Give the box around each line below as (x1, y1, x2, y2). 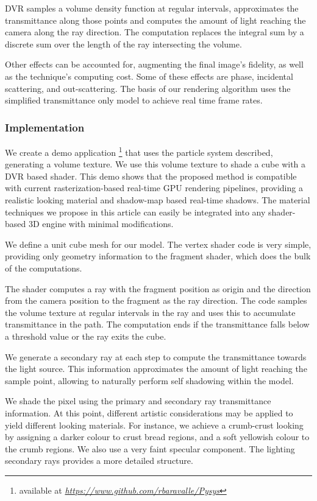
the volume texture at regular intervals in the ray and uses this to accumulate (5, 306, 296, 318)
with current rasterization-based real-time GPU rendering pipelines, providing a (5, 181, 303, 194)
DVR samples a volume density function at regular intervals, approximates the (5, 2, 299, 14)
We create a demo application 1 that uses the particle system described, (5, 144, 273, 158)
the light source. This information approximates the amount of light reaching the (5, 362, 307, 375)
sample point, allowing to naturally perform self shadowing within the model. (5, 374, 294, 387)
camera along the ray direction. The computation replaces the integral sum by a (5, 26, 304, 38)
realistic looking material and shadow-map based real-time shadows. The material (5, 194, 310, 206)
